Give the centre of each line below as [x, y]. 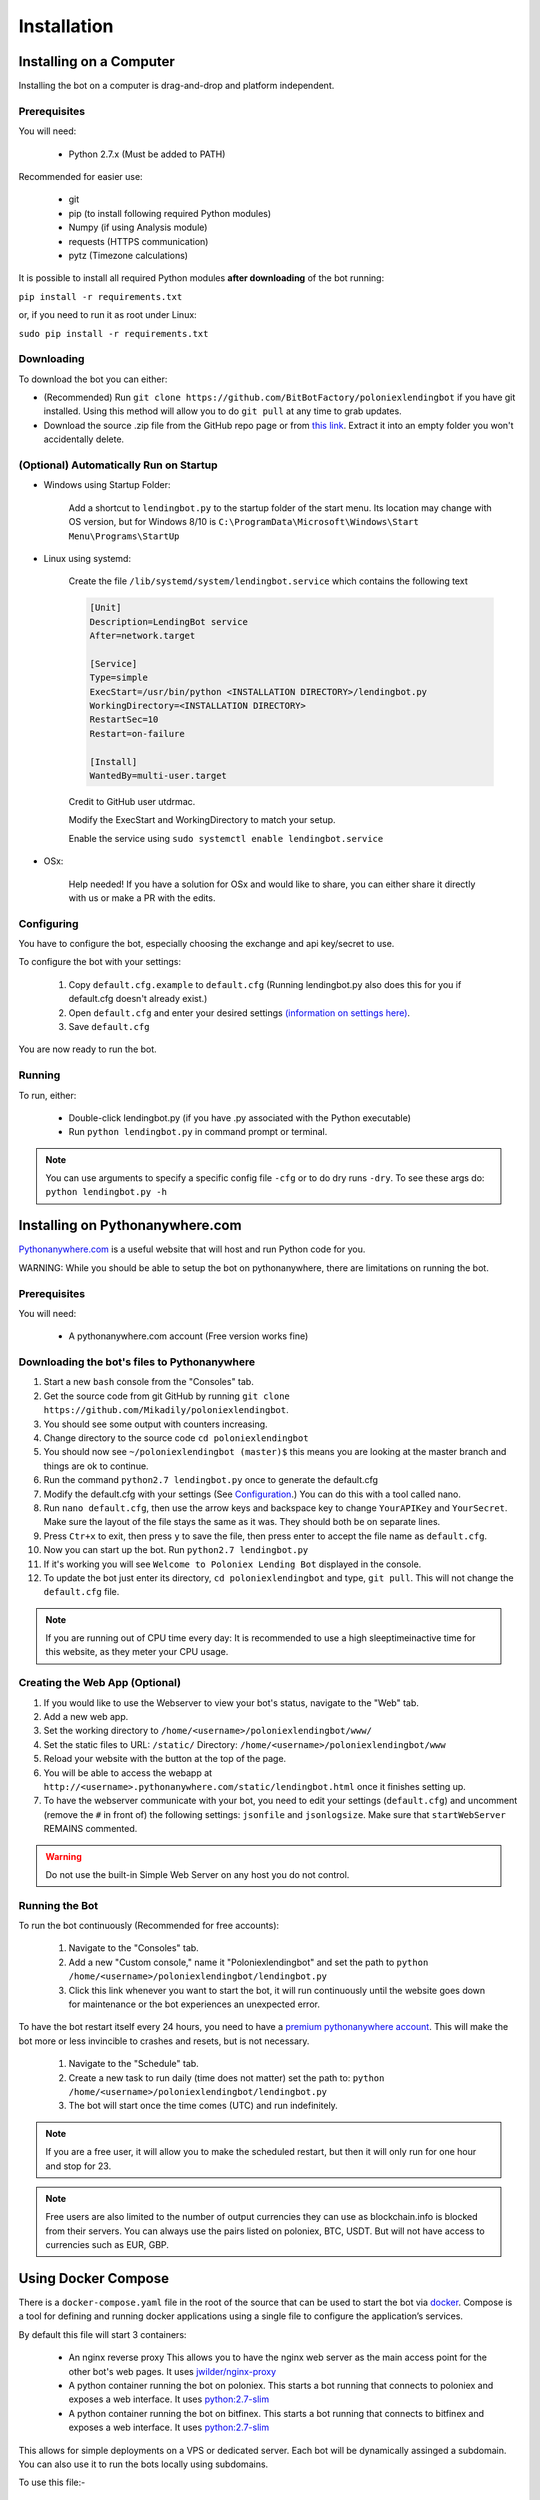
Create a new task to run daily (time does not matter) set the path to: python [226, 2077]
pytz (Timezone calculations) [128, 255]
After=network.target [142, 636]
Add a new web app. [86, 1717]
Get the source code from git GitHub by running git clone [166, 1396]
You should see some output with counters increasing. [156, 1424]
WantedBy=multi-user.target [158, 775]
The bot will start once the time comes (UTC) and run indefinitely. [203, 2106]
